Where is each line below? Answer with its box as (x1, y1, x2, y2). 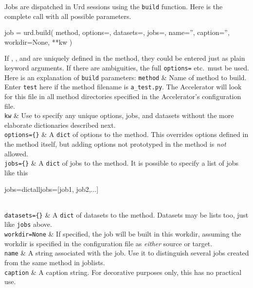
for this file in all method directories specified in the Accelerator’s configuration (4, 91, 241, 101)
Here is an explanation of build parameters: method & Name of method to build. (4, 72, 247, 82)
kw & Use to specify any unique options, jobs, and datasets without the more (4, 110, 234, 120)
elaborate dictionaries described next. (4, 119, 116, 130)
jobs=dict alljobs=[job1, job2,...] (4, 184, 99, 194)
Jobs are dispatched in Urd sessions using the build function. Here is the (4, 1, 223, 11)
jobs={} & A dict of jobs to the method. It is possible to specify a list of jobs (4, 158, 239, 168)
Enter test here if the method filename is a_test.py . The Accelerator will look (4, 82, 242, 92)
